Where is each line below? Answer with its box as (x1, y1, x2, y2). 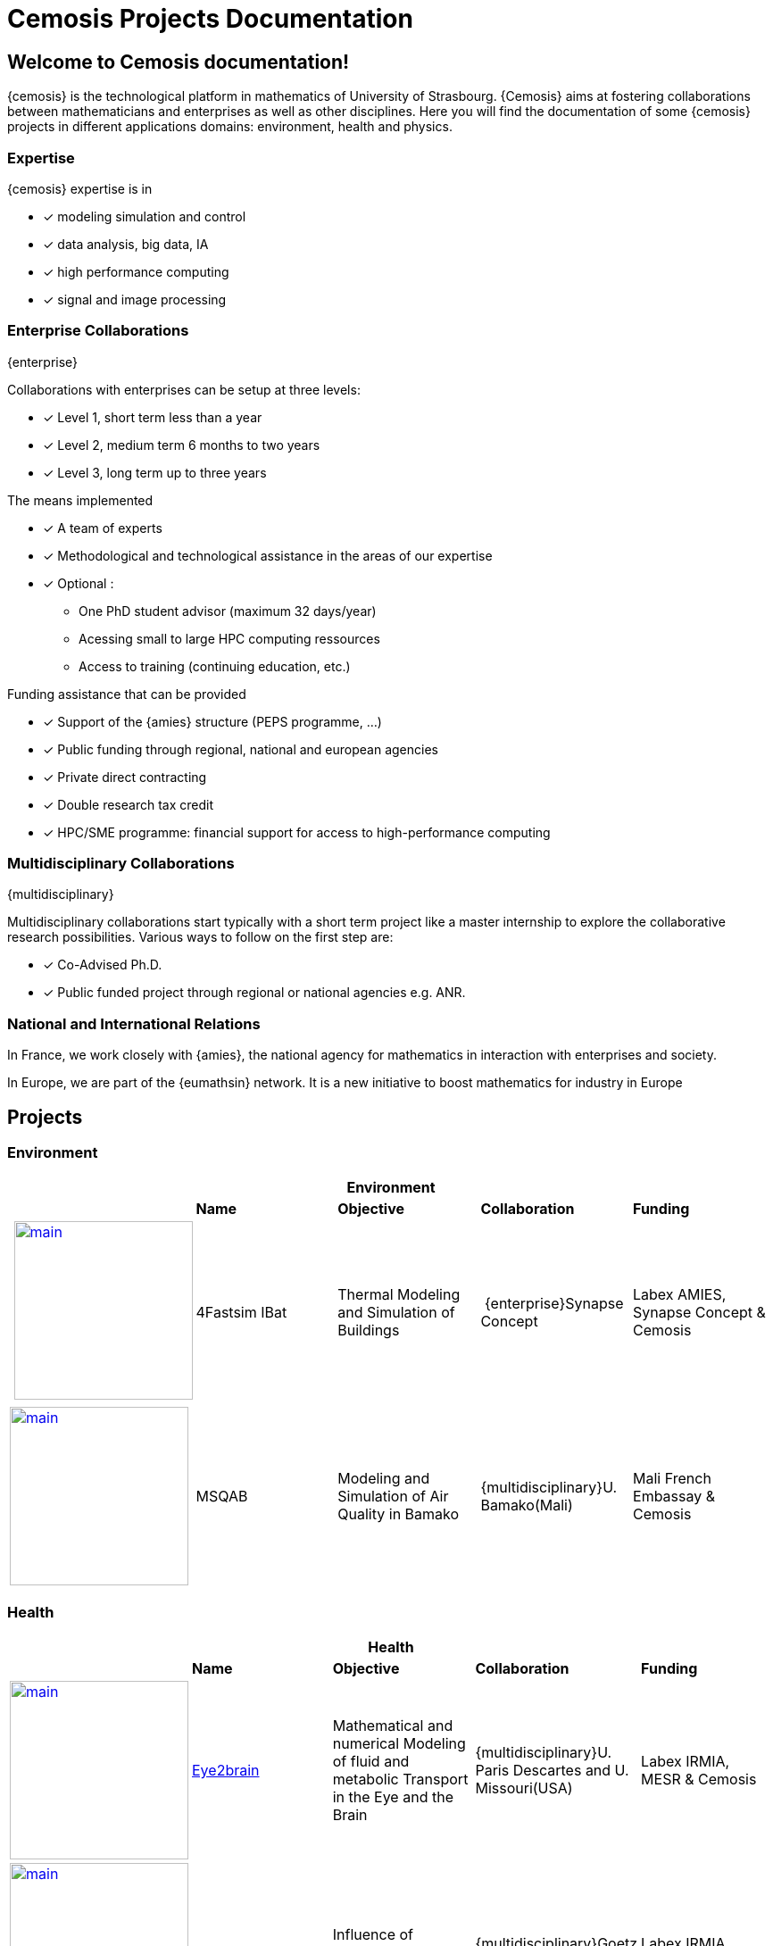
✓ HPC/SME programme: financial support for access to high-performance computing (43, 824, 551, 840)
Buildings (337, 1321, 400, 1340)
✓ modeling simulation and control (43, 208, 246, 224)
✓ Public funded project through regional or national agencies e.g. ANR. (43, 985, 466, 1001)
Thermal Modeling (337, 1285, 461, 1304)
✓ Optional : (43, 575, 114, 591)
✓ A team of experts (43, 520, 162, 536)
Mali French (633, 1469, 711, 1488)
